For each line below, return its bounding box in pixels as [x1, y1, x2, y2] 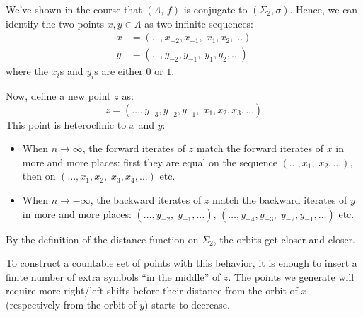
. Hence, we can [289, 2, 358, 16]
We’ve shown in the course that [6, 2, 142, 16]
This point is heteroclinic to [6, 117, 127, 132]
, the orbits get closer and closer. [213, 231, 356, 246]
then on [22, 168, 56, 183]
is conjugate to [183, 2, 248, 16]
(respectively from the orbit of [6, 296, 137, 311]
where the [6, 64, 48, 79]
